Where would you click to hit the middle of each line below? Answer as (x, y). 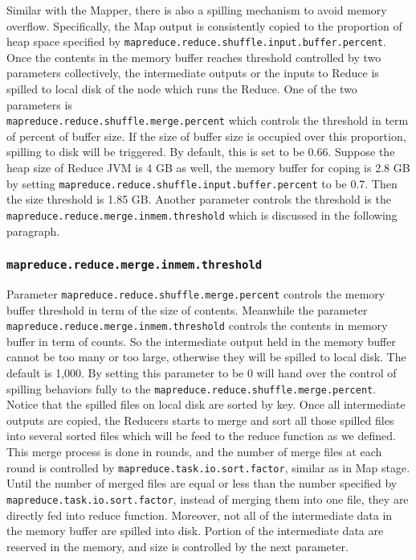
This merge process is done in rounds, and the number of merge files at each (194, 452)
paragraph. (33, 231)
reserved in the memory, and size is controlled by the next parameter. (177, 546)
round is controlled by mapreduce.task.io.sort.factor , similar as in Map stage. (208, 467)
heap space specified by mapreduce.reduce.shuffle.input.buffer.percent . (196, 41)
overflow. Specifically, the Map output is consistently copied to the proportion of (204, 25)
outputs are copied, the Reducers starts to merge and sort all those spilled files (200, 420)
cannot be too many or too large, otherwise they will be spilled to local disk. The (206, 357)
